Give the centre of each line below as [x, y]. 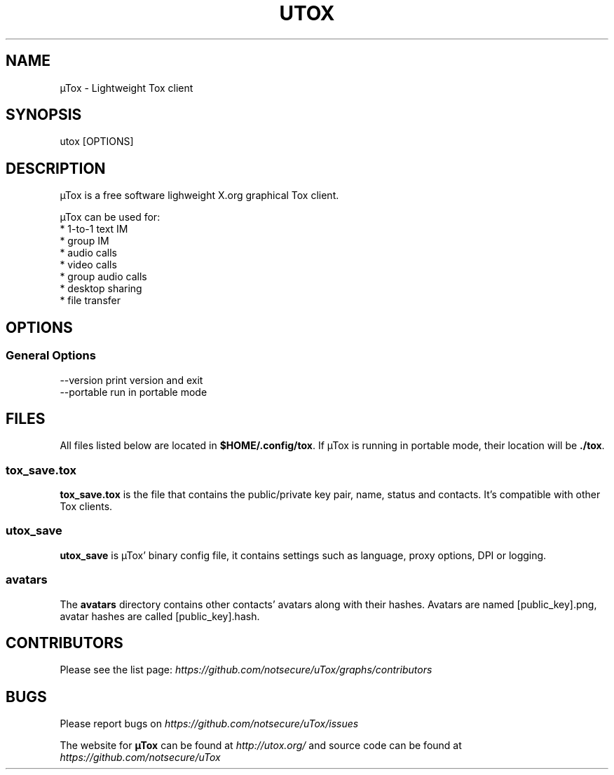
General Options [51, 356]
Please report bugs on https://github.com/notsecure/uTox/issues [209, 724]
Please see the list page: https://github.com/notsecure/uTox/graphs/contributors [246, 670]
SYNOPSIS [44, 115]
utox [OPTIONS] [97, 142]
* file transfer [90, 301]
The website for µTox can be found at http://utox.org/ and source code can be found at [261, 746]
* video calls [88, 265]
